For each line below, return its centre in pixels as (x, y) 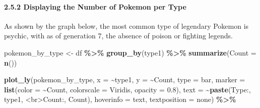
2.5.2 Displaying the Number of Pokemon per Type (95, 6)
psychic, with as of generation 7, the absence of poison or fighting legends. (118, 36)
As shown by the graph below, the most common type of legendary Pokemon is (126, 25)
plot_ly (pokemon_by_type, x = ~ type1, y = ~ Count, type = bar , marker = (125, 79)
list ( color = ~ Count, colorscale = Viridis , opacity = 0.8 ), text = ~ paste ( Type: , (127, 89)
